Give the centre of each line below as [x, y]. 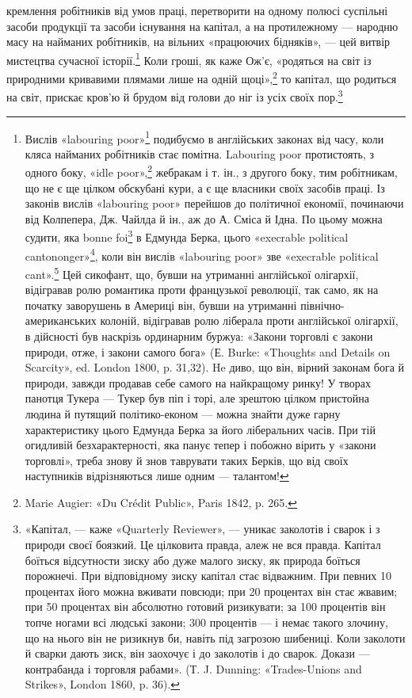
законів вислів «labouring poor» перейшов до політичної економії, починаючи [214, 203]
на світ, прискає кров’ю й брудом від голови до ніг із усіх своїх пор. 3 [175, 95]
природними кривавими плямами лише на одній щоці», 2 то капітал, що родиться [202, 77]
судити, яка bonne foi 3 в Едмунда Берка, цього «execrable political [187, 236]
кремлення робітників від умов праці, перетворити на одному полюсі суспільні [197, 10]
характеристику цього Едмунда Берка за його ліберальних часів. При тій [200, 429]
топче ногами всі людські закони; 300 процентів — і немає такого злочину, [206, 622]
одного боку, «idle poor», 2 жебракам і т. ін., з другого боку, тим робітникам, [211, 171]
